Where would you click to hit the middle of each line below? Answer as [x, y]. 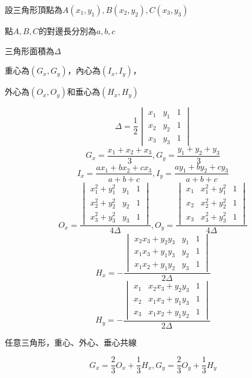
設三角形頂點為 [34, 9]
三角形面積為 [29, 50]
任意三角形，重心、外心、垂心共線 [71, 342]
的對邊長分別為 [67, 31]
